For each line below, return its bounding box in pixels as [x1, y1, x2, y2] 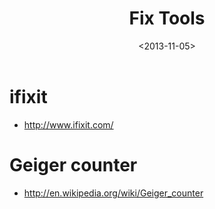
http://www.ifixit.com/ [23, 118, 114, 131]
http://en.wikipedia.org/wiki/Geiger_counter [23, 187, 204, 199]
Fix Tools [128, 7, 206, 30]
